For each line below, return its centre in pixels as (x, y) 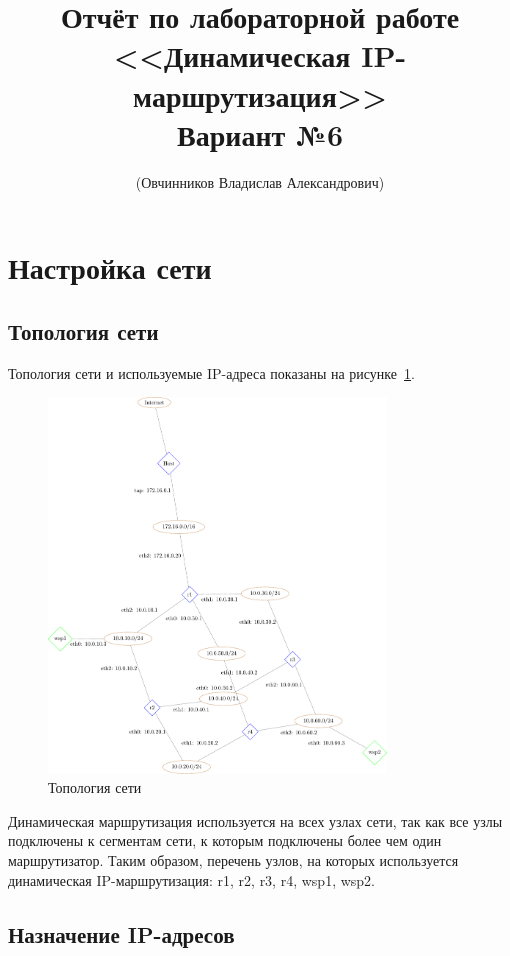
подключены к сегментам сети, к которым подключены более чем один (225, 840)
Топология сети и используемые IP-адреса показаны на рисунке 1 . (211, 372)
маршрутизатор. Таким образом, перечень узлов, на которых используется (233, 859)
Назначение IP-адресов (121, 933)
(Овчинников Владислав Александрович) (260, 181)
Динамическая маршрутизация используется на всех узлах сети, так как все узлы (255, 820)
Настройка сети (110, 267)
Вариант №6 (260, 133)
